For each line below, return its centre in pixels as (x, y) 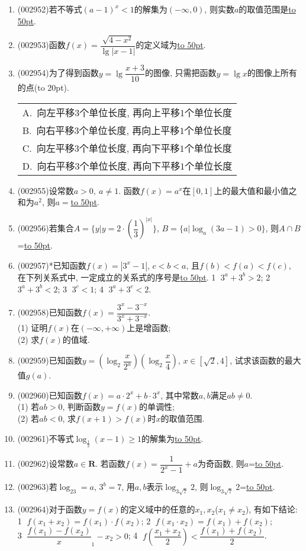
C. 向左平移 (48, 148)
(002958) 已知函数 (50, 312)
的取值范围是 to (267, 9)
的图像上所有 (272, 73)
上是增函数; (149, 328)
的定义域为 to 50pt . (171, 45)
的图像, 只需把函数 (181, 73)
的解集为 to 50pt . (172, 438)
